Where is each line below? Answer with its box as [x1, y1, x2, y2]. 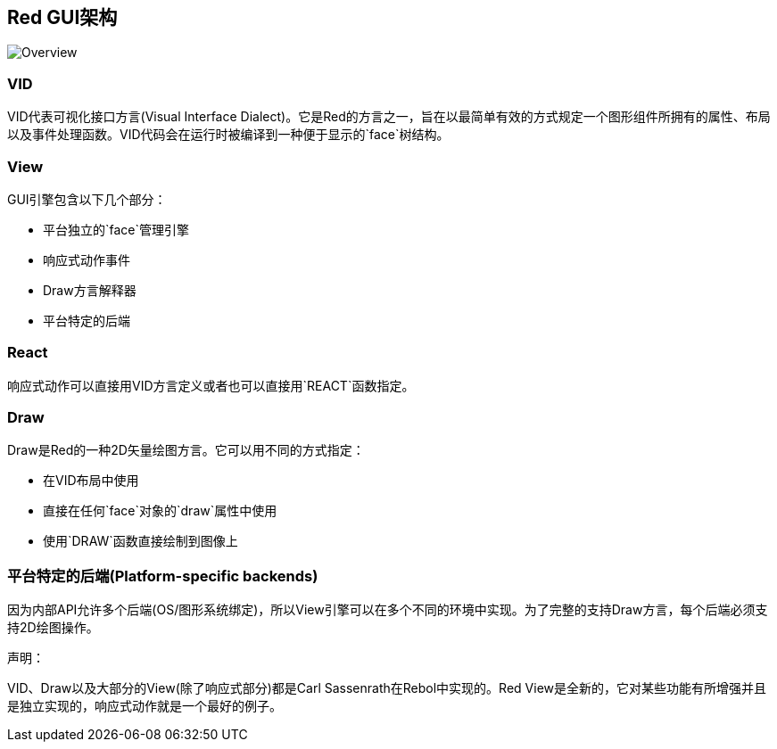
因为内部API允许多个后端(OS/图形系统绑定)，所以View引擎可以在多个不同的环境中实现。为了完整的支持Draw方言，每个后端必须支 [7, 602, 768, 618]
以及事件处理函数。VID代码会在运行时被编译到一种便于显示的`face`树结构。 [7, 127, 450, 143]
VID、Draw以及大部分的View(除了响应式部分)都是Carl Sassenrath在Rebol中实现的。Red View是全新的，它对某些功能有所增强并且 [7, 680, 767, 696]
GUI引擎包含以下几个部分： [7, 191, 167, 207]
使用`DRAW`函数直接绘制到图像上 [43, 533, 238, 549]
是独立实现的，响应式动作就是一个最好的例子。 [7, 698, 282, 714]
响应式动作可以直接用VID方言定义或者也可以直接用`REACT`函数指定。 [7, 377, 415, 393]
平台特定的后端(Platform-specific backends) [7, 566, 318, 585]
